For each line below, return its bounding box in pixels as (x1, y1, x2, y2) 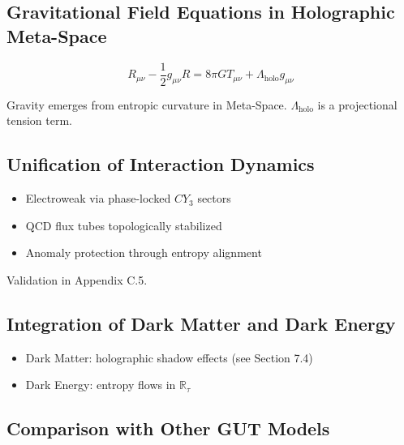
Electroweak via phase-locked (25, 190, 171, 207)
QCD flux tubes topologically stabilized (25, 216, 222, 233)
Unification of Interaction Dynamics (6, 152, 315, 177)
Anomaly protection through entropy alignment (25, 244, 262, 261)
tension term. (6, 112, 73, 129)
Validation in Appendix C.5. (6, 271, 148, 288)
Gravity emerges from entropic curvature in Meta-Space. (6, 96, 287, 113)
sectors (197, 190, 231, 207)
